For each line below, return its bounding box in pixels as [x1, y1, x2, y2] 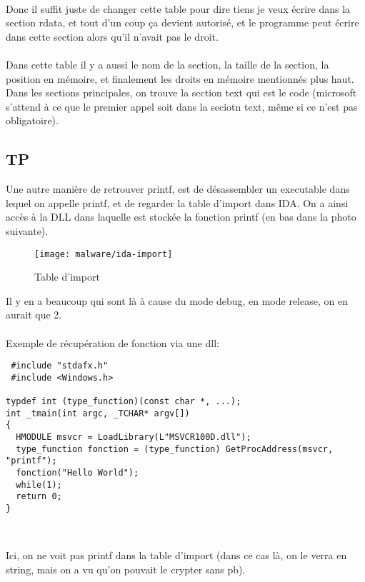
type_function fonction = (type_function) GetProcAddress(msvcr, [16, 443, 334, 454]
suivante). [6, 223, 49, 238]
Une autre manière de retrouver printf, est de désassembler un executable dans [6, 181, 350, 196]
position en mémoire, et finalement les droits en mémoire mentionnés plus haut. [6, 71, 354, 86]
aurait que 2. [6, 307, 62, 322]
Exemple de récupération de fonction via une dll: [6, 335, 219, 350]
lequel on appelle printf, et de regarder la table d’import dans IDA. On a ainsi [6, 195, 349, 210]
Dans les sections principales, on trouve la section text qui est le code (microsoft [6, 85, 357, 100]
